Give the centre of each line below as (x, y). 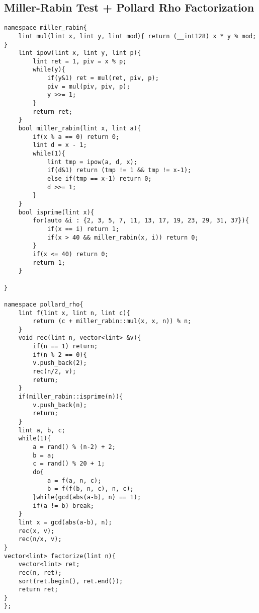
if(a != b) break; (63, 506)
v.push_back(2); (60, 363)
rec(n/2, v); (55, 372)
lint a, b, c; (42, 430)
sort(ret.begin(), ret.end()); (71, 581)
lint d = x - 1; (60, 145)
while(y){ (49, 70)
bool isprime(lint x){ (56, 212)
